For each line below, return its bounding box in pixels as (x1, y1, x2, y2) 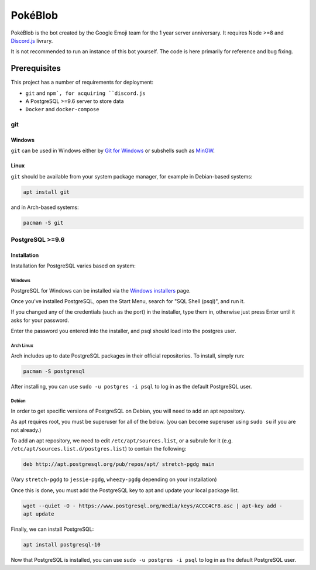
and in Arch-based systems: (11, 204, 79, 211)
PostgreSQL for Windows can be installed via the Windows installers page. (11, 287, 191, 294)
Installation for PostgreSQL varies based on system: (11, 262, 136, 269)
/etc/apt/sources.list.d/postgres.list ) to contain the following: (11, 445, 187, 452)
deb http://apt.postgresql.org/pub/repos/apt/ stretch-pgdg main (23, 461, 215, 468)
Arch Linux (11, 342, 33, 348)
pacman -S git (23, 219, 64, 226)
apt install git (23, 188, 70, 195)
